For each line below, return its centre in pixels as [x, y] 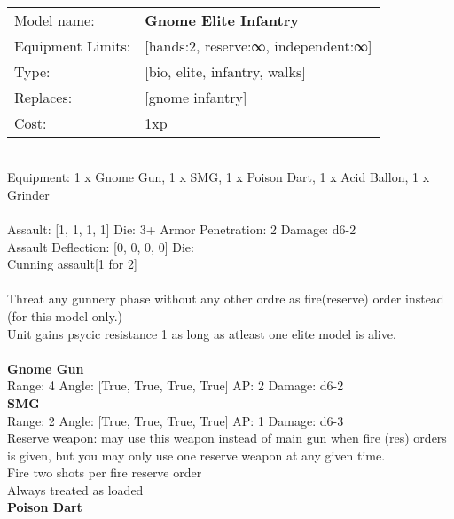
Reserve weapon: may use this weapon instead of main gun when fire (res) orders [227, 438]
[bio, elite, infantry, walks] [225, 71]
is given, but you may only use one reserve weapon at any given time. [196, 455]
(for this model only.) [65, 315]
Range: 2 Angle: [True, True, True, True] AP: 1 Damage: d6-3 [176, 420]
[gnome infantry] [196, 97]
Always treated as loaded [75, 489]
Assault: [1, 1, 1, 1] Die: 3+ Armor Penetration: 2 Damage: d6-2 [182, 228]
